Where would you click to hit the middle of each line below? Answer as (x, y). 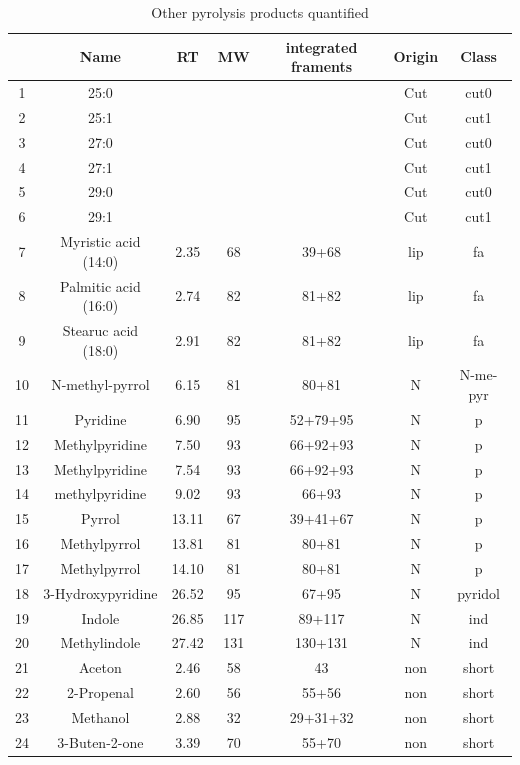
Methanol (100, 716)
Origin (416, 56)
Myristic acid (100, 241)
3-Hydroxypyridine (100, 592)
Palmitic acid (100, 285)
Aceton (100, 667)
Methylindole (100, 642)
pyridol (478, 592)
